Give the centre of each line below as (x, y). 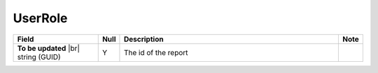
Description (143, 39)
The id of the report (156, 52)
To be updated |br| (49, 48)
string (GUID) (39, 57)
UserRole (40, 18)
